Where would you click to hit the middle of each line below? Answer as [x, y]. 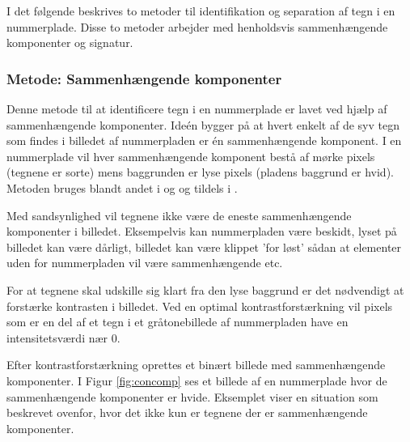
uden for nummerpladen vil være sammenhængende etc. [145, 263]
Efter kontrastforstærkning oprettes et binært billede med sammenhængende [196, 365]
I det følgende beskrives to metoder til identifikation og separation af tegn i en [201, 11]
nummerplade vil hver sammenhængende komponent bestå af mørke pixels [191, 156]
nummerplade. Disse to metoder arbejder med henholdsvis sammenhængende [197, 26]
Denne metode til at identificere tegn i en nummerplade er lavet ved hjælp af [197, 108]
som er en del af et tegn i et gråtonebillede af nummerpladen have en [178, 322]
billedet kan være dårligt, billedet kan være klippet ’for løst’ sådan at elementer [204, 246]
